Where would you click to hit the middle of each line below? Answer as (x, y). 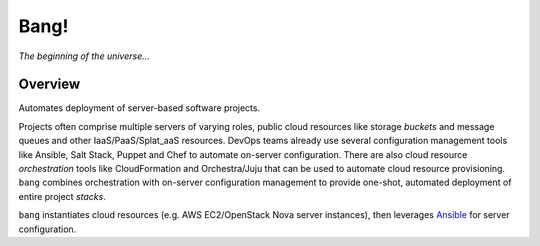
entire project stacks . (62, 196)
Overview (49, 84)
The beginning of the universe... (84, 56)
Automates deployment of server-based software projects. (139, 108)
